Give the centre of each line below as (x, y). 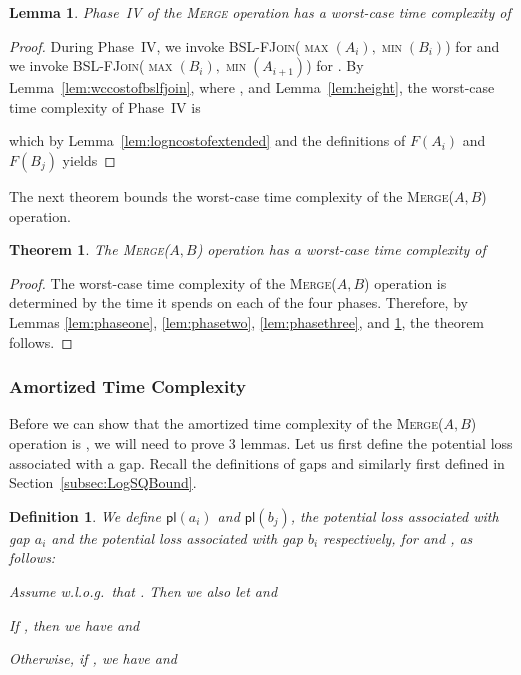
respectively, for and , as (398, 537)
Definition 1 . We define (85, 515)
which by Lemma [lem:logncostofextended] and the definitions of (207, 140)
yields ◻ (89, 159)
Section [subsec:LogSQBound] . (103, 482)
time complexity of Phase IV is (105, 106)
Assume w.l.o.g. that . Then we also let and (143, 590)
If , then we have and (74, 624)
